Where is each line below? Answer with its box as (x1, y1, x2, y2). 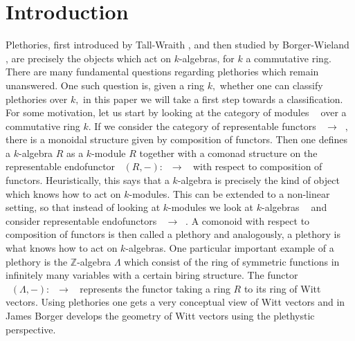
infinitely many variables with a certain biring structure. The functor (6, 268, 298, 282)
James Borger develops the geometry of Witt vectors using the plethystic (6, 308, 315, 322)
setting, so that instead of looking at (6, 200, 161, 214)
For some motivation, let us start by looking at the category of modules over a (6, 105, 347, 120)
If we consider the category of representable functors (94, 118, 316, 133)
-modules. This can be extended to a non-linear (129, 186, 330, 201)
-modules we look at (168, 200, 253, 214)
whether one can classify (219, 77, 323, 92)
